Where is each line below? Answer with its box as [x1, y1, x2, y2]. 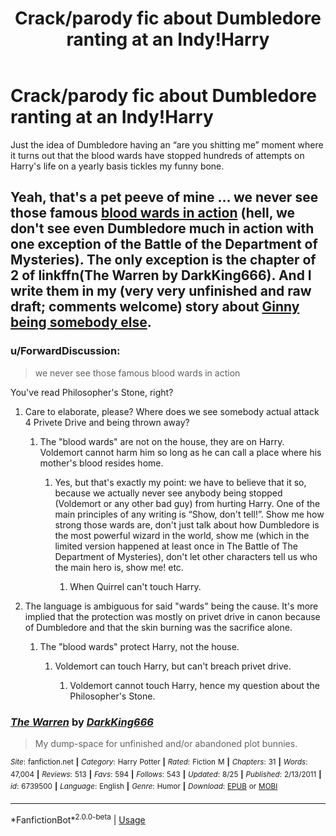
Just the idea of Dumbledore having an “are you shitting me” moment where [10, 138, 324, 151]
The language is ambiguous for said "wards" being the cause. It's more [24, 600, 319, 612]
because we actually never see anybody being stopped [54, 487, 283, 499]
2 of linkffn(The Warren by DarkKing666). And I [10, 267, 312, 284]
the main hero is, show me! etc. [54, 561, 184, 573]
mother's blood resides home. [39, 457, 164, 469]
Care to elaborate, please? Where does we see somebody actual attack [24, 405, 320, 417]
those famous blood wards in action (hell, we [10, 205, 296, 222]
